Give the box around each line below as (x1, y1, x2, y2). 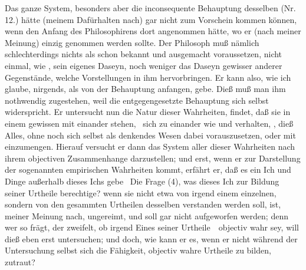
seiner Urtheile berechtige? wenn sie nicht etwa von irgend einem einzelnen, (5, 186, 277, 199)
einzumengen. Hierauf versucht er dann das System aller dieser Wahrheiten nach (5, 140, 295, 153)
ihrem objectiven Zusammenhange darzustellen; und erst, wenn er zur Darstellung (5, 152, 301, 164)
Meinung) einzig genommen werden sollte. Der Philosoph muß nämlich (5, 36, 259, 48)
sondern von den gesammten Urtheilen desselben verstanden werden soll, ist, (5, 198, 281, 210)
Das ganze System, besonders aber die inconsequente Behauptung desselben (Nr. (5, 2, 296, 14)
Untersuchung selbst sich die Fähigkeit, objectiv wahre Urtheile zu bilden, (5, 244, 271, 256)
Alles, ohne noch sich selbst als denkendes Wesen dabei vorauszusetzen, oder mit (5, 129, 296, 141)
